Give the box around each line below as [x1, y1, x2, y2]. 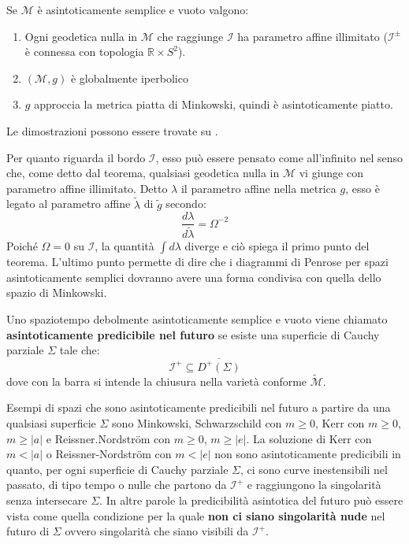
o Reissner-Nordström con [46, 446, 172, 462]
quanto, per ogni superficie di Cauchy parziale [6, 461, 229, 477]
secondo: [165, 195, 206, 212]
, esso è [345, 179, 380, 196]
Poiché [6, 238, 38, 254]
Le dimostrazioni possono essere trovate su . [6, 122, 218, 139]
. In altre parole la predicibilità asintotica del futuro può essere [99, 491, 403, 508]
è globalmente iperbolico [70, 69, 188, 86]
